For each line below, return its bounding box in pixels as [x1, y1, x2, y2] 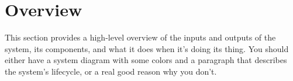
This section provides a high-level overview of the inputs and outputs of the [5, 31, 276, 43]
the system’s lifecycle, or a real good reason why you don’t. [5, 65, 217, 77]
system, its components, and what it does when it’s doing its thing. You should [5, 42, 289, 54]
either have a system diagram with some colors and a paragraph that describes [5, 54, 287, 66]
